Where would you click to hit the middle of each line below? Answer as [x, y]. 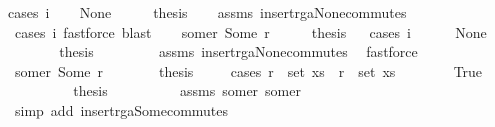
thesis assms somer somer [187, 90]
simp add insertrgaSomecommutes [121, 109]
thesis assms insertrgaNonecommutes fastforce [238, 51]
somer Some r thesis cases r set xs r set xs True [248, 70]
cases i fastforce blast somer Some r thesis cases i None [250, 31]
